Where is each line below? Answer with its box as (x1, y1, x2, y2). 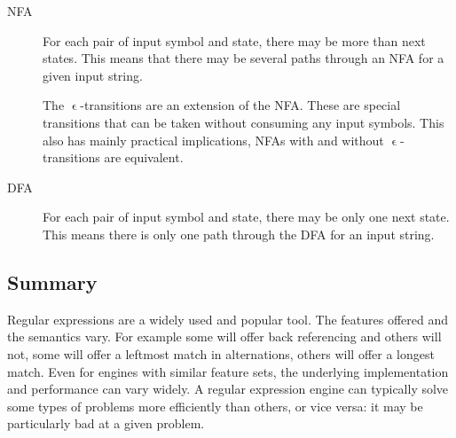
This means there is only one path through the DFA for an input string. (43, 224, 435, 243)
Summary (7, 268, 98, 295)
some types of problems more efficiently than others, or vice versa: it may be (7, 396, 423, 415)
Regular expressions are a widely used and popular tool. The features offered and (7, 309, 449, 328)
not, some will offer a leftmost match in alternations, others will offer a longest (7, 344, 435, 363)
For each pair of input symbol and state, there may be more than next (43, 31, 426, 50)
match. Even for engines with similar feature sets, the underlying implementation (7, 362, 449, 380)
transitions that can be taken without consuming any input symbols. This (43, 113, 444, 131)
